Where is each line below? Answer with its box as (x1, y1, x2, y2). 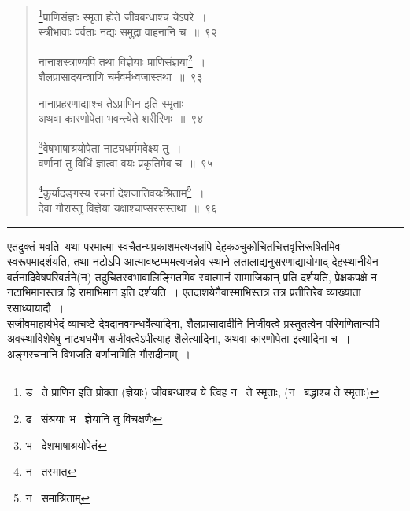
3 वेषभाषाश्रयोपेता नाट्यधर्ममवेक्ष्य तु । (38, 137, 182, 156)
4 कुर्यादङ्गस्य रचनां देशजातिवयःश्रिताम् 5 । (38, 182, 205, 200)
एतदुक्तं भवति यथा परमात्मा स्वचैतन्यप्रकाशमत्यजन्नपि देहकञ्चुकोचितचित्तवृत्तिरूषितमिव (7, 237, 341, 254)
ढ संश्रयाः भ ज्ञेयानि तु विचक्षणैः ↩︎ (25, 410, 163, 426)
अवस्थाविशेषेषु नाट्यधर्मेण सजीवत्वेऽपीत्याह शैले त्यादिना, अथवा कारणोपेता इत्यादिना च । (7, 330, 351, 347)
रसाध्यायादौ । (7, 299, 65, 315)
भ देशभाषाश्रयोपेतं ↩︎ (25, 436, 107, 453)
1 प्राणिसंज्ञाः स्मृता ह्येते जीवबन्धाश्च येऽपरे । (38, 6, 207, 24)
